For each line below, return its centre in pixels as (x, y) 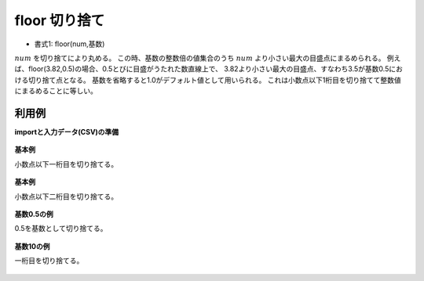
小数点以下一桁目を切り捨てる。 (66, 164)
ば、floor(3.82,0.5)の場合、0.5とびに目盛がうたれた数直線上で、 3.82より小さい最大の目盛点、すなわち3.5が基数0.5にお (209, 69)
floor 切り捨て (60, 20)
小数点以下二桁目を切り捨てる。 (66, 196)
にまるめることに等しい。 (56, 91)
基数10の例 (32, 246)
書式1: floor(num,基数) (69, 44)
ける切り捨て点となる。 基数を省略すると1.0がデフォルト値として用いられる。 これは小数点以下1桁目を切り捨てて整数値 (208, 80)
